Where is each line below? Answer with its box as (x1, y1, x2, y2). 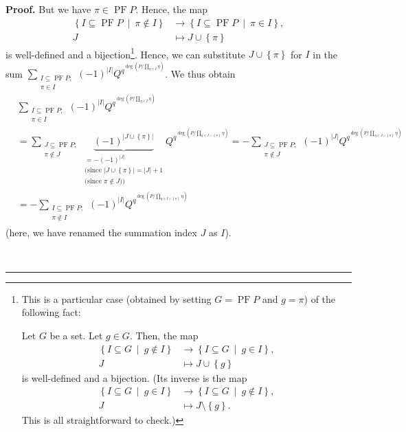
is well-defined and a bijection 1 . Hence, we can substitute (5, 45, 246, 61)
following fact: (21, 305, 81, 319)
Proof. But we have (5, 2, 91, 16)
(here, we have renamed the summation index (5, 225, 197, 239)
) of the (304, 291, 336, 306)
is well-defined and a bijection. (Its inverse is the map (21, 370, 247, 385)
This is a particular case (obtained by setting (21, 291, 212, 306)
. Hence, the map (135, 2, 208, 16)
